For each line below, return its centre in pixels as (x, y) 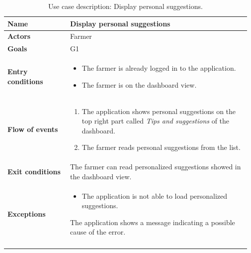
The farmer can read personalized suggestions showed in (156, 167)
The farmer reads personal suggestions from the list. (161, 147)
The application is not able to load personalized (155, 195)
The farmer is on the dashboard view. (139, 84)
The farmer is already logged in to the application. (159, 68)
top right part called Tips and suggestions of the (156, 121)
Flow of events (33, 129)
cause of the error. (98, 232)
